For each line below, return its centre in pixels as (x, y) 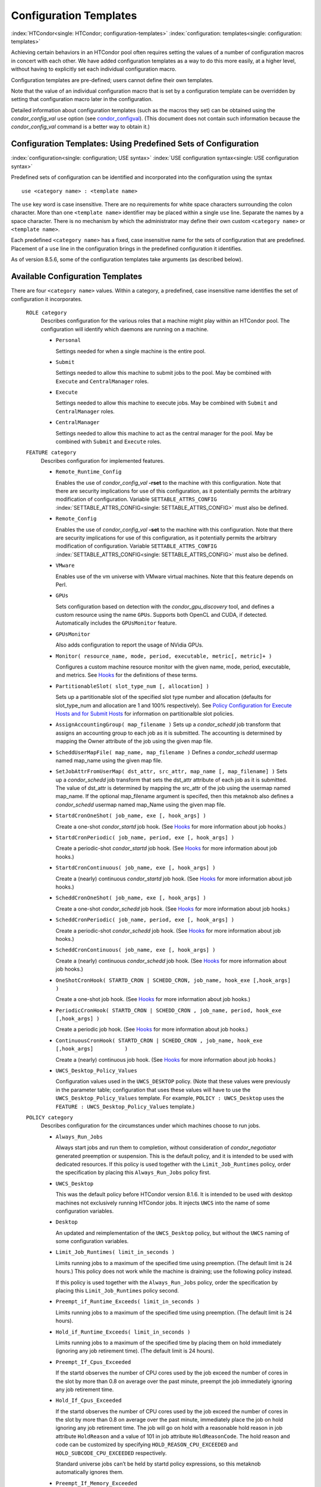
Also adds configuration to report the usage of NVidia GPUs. (130, 645)
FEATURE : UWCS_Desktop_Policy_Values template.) (125, 1106)
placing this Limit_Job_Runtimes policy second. (117, 1291)
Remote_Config (76, 519)
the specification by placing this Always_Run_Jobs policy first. (133, 1172)
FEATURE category (51, 453)
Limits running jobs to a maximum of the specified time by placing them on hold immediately (169, 1342)
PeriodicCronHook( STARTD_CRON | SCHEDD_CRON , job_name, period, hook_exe (169, 1010)
